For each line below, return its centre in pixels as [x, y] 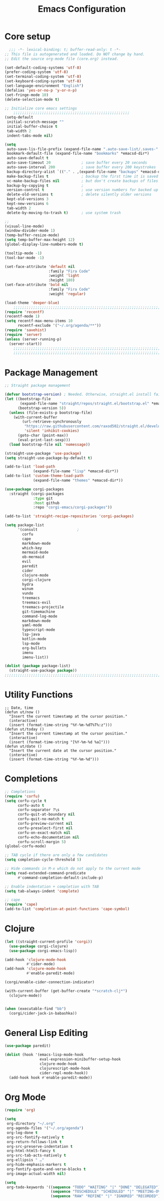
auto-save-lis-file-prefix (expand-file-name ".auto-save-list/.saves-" [82, 149]
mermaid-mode [35, 552]
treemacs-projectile [43, 607]
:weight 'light [64, 276]
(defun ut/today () [24, 729]
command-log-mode [40, 616]
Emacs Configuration [82, 9]
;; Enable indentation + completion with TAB [52, 887]
